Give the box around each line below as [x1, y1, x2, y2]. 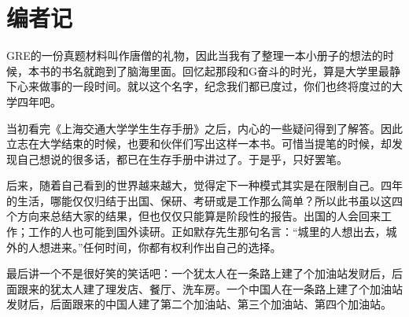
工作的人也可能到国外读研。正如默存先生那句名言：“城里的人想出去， [28, 223, 386, 240]
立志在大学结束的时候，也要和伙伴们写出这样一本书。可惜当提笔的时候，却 [6, 135, 392, 152]
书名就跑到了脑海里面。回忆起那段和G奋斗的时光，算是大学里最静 [61, 62, 400, 79]
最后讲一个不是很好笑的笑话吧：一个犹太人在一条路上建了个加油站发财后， [6, 265, 392, 282]
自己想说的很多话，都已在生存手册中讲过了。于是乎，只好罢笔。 [17, 150, 348, 167]
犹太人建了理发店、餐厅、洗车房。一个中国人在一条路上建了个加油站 [50, 280, 403, 297]
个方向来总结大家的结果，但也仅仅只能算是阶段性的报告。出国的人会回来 [6, 208, 381, 224]
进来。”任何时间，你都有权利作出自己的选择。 [50, 238, 282, 255]
